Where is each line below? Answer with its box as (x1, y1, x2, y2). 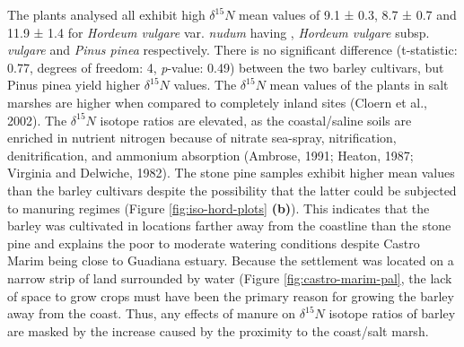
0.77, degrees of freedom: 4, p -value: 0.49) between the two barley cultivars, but (7, 57, 444, 76)
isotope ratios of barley (328, 304, 456, 323)
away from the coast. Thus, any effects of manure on (7, 304, 296, 323)
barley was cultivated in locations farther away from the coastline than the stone (7, 216, 451, 235)
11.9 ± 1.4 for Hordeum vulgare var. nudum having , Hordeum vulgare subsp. (7, 22, 430, 41)
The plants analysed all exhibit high (7, 5, 206, 23)
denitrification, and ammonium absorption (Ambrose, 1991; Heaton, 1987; (7, 145, 414, 164)
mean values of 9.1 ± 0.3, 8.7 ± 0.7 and (239, 5, 457, 23)
